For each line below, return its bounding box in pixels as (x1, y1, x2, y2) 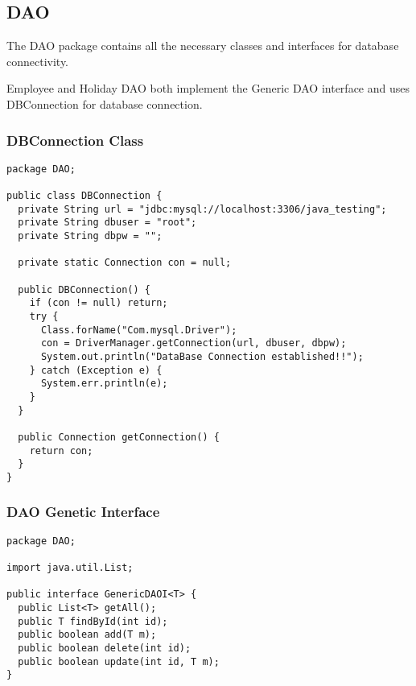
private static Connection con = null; (18, 257, 232, 269)
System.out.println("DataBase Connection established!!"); (40, 350, 364, 362)
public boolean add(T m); (18, 629, 157, 641)
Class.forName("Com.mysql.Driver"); (40, 324, 237, 336)
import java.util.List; (6, 562, 134, 574)
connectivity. (6, 52, 69, 69)
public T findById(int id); (18, 615, 168, 627)
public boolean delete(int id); (18, 643, 192, 655)
